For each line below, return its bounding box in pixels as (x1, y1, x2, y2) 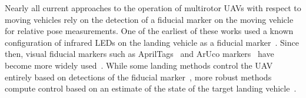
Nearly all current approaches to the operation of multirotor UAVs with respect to (5, 2, 301, 13)
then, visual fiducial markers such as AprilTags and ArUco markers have (5, 48, 274, 60)
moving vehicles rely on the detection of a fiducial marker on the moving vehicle (5, 13, 294, 25)
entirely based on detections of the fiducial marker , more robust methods (5, 70, 272, 83)
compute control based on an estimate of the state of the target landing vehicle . (5, 82, 297, 94)
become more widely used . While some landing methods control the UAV (5, 59, 273, 71)
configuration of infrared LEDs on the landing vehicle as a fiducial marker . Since (5, 36, 299, 48)
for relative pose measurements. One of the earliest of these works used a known (5, 25, 294, 37)
